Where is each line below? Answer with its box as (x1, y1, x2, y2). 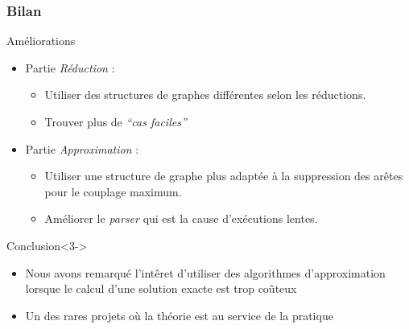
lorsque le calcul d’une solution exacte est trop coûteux (25, 280, 297, 297)
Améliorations (6, 32, 76, 49)
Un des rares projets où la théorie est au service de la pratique (25, 306, 333, 323)
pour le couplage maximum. (44, 183, 182, 199)
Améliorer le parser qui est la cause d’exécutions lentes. (44, 210, 318, 227)
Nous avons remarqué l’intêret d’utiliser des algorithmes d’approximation (25, 264, 386, 281)
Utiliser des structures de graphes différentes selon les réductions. (44, 86, 366, 103)
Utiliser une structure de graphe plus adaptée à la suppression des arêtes (44, 167, 403, 184)
